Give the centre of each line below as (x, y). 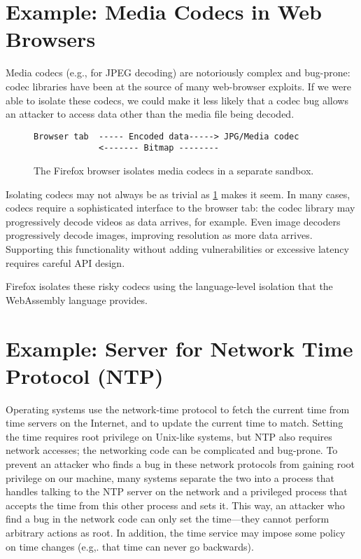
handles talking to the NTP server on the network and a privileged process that (177, 491)
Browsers (51, 39)
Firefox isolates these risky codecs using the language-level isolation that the (169, 286)
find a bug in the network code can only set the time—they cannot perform (168, 519)
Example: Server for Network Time (179, 348)
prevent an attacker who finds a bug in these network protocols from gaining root (180, 464)
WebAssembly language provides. (77, 299)
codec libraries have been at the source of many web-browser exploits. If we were (178, 86)
